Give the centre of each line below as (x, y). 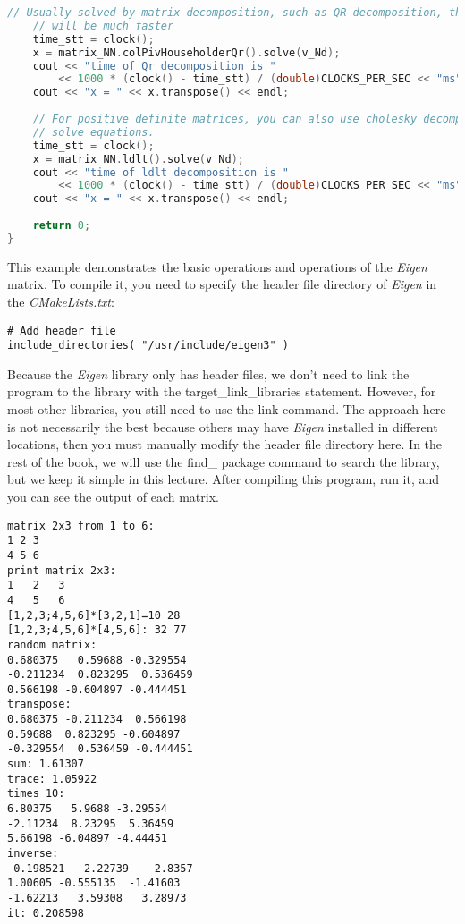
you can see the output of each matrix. (113, 496)
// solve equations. (93, 132)
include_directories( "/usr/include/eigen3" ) (148, 346)
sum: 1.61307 (46, 764)
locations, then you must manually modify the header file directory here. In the (225, 444)
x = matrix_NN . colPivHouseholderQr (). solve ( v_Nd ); (186, 52)
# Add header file (62, 331)
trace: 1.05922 (52, 779)
